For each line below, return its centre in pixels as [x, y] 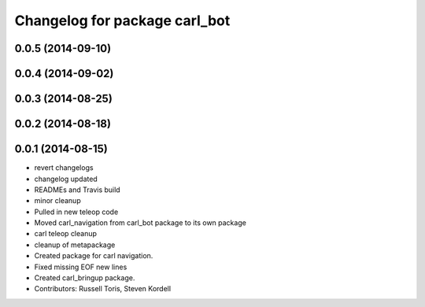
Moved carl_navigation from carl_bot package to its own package [140, 223]
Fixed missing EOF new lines [81, 267]
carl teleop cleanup [66, 234]
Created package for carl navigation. [94, 256]
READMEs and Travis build [78, 190]
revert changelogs [64, 168]
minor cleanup [58, 201]
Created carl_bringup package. [85, 278]
